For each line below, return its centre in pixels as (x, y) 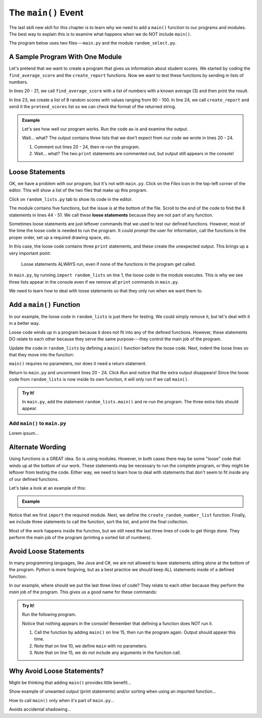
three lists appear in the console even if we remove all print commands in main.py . (94, 282)
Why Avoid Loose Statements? (56, 671)
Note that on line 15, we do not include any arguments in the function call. (108, 653)
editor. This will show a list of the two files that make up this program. (78, 190)
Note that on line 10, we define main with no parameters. (91, 646)
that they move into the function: (41, 354)
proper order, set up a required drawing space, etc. (60, 237)
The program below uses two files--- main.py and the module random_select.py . (93, 43)
